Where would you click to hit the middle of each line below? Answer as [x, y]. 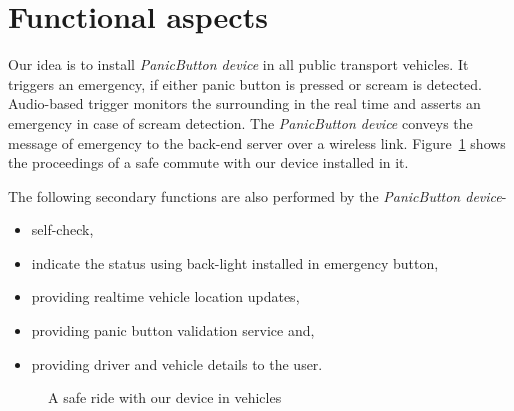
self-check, [62, 229]
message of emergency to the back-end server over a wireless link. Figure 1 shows [257, 142]
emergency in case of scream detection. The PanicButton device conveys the [240, 122]
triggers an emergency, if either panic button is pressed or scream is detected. [245, 83]
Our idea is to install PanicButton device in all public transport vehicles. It [238, 64]
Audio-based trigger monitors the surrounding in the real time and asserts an [244, 103]
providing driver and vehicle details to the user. [177, 363]
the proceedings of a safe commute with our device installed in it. [208, 162]
